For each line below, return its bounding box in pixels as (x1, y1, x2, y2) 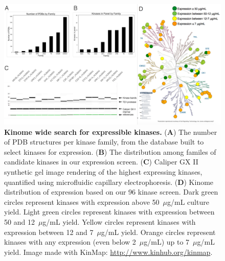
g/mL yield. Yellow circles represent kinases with (42, 216, 196, 227)
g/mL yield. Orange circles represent (101, 226, 216, 237)
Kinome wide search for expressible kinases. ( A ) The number (4, 126, 217, 137)
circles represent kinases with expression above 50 (4, 196, 160, 207)
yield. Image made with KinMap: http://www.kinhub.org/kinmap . (4, 246, 213, 257)
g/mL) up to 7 (144, 236, 190, 247)
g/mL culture (167, 196, 209, 207)
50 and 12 (4, 216, 35, 227)
